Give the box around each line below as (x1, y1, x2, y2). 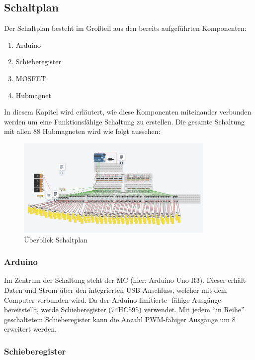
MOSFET (15, 73, 46, 83)
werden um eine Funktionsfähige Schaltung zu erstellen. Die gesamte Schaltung (4, 116, 245, 126)
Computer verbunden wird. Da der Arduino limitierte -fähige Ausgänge (4, 294, 221, 305)
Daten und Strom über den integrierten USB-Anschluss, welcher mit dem (4, 285, 227, 295)
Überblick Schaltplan (24, 234, 88, 244)
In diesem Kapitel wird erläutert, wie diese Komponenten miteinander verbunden (4, 107, 252, 117)
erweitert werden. (4, 324, 57, 334)
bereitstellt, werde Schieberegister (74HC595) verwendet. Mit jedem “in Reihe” (4, 304, 245, 315)
